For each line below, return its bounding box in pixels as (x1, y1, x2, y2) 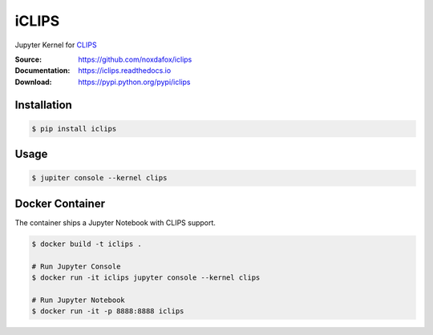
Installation (14, 98, 72, 111)
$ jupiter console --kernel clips (31, 173, 168, 183)
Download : (14, 77, 52, 87)
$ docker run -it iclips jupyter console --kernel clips (31, 272, 261, 282)
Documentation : (14, 66, 71, 75)
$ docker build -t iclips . (31, 239, 142, 248)
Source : (14, 54, 42, 64)
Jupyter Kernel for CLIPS (14, 40, 97, 50)
